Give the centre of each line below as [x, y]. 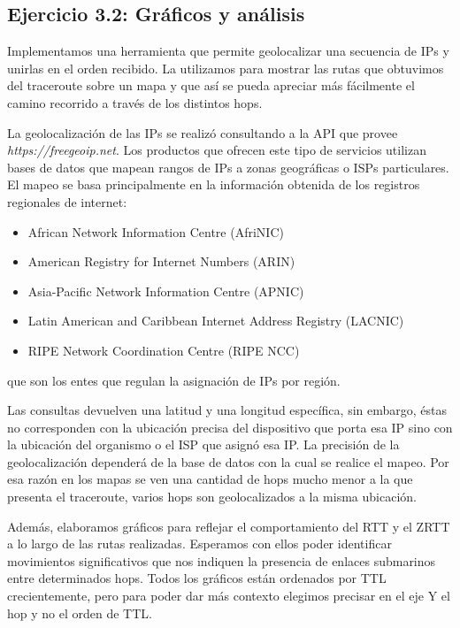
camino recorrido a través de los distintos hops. [135, 102]
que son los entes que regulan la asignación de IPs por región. [174, 380]
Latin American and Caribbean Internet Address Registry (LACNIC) [216, 321]
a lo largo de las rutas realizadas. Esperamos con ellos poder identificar [199, 544]
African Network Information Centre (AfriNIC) [156, 231]
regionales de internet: [67, 201]
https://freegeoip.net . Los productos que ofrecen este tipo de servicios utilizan [217, 150]
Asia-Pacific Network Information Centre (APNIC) [166, 291]
